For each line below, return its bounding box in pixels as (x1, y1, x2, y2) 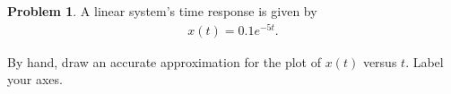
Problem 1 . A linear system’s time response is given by (7, 2, 317, 20)
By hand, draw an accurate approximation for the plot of (7, 52, 321, 71)
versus (362, 52, 397, 71)
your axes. (7, 70, 63, 89)
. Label (405, 52, 444, 71)
